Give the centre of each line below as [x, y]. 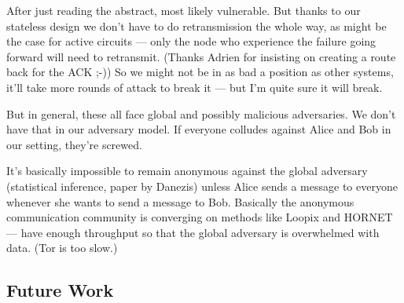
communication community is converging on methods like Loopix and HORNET [200, 217]
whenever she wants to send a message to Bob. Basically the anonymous [180, 201]
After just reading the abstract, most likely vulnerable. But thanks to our [184, 10]
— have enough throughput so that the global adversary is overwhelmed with [193, 232]
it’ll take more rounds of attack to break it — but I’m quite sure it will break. [195, 87]
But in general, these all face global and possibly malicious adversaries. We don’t [201, 113]
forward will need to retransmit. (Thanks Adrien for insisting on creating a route [201, 56]
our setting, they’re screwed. [74, 144]
